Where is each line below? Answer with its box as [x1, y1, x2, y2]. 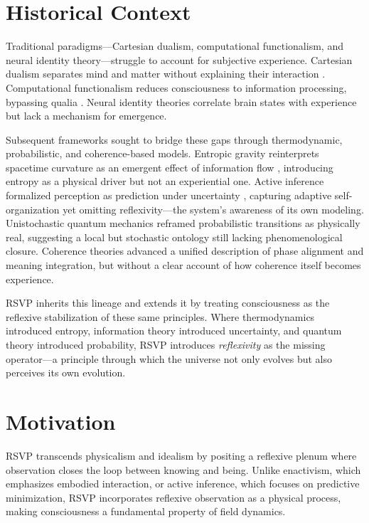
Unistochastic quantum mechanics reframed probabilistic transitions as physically [6, 216, 360, 231]
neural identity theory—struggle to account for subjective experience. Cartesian [6, 52, 353, 67]
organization [6, 201, 60, 216]
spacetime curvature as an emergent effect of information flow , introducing [6, 159, 333, 174]
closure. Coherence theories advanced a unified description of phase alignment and [6, 243, 364, 258]
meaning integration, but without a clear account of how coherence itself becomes [6, 258, 361, 273]
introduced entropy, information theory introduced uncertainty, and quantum [6, 323, 342, 338]
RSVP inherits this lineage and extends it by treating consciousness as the [6, 295, 330, 310]
